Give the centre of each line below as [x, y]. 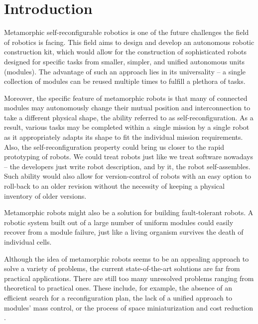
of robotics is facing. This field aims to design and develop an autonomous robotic [129, 42]
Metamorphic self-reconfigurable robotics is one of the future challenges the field [127, 32]
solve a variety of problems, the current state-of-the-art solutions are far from [122, 268]
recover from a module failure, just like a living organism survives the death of [124, 232]
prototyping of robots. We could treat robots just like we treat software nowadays [129, 157]
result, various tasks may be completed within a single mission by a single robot [127, 127]
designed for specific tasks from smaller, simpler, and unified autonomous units [125, 61]
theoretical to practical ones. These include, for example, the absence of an [118, 288]
